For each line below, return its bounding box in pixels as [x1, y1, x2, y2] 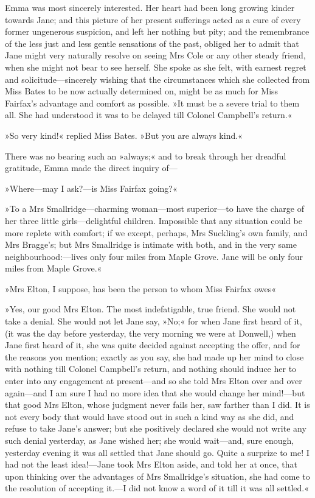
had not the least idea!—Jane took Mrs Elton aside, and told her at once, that [5, 458, 297, 471]
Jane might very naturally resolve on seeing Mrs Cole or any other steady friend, [5, 49, 306, 61]
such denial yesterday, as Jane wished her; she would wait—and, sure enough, [5, 434, 294, 446]
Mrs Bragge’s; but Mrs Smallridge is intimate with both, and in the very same [5, 238, 297, 251]
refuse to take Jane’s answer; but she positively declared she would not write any [5, 422, 306, 435]
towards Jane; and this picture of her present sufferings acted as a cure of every [5, 13, 301, 26]
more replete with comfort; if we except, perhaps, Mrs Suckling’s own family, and [5, 226, 308, 239]
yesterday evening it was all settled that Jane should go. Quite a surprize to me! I [5, 446, 310, 458]
